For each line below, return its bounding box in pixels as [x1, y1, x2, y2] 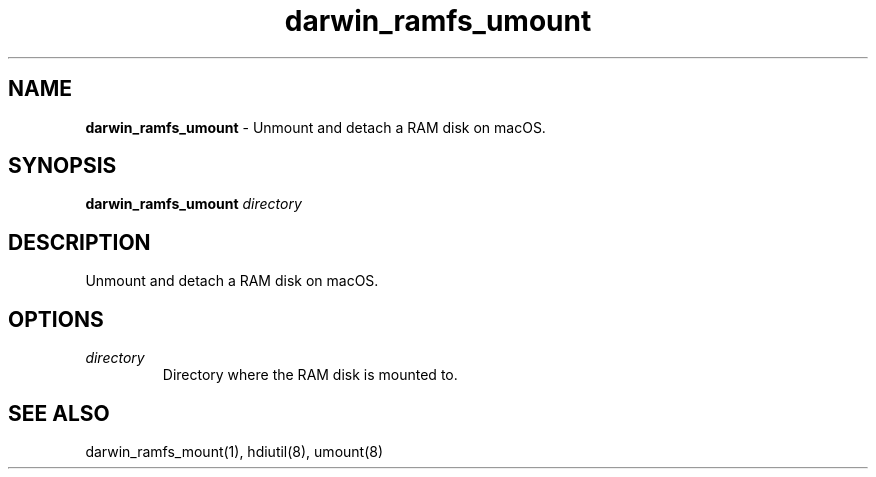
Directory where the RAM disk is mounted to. [162, 366, 458, 384]
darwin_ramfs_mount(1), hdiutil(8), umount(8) [85, 442, 384, 460]
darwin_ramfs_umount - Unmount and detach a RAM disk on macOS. [85, 118, 546, 136]
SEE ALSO [8, 400, 110, 426]
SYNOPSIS [8, 153, 117, 179]
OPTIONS [8, 306, 104, 332]
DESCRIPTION [8, 229, 151, 255]
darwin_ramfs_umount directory [85, 195, 302, 213]
